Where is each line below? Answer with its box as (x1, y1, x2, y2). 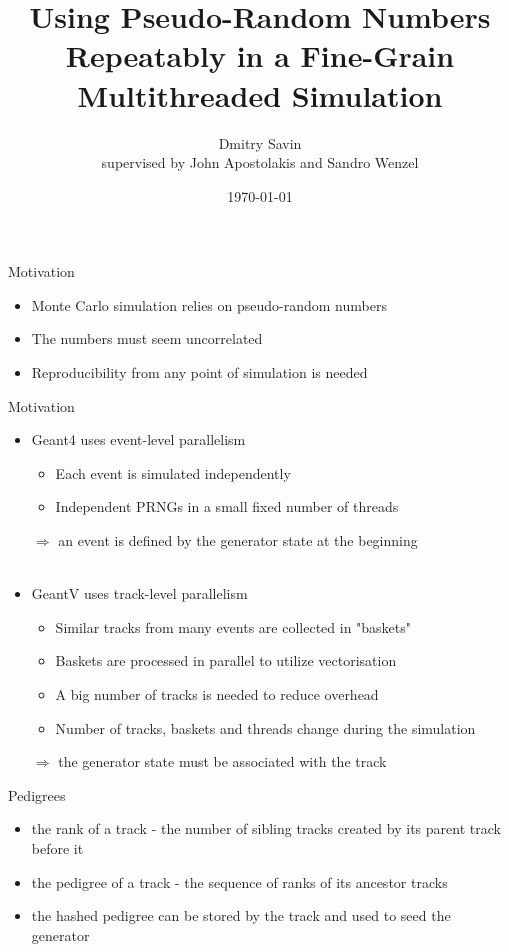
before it (31, 837, 84, 858)
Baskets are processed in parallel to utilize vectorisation (55, 650, 397, 671)
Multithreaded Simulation (77, 74, 443, 115)
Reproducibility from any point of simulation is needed (31, 362, 368, 383)
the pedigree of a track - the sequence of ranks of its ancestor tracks (31, 871, 448, 892)
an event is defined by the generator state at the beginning (58, 530, 418, 551)
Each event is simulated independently (55, 462, 291, 483)
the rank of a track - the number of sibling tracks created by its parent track (31, 818, 501, 839)
